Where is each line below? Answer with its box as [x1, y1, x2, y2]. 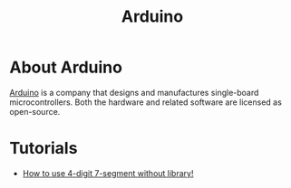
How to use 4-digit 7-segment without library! [22, 167, 194, 178]
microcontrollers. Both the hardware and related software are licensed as [9, 97, 283, 108]
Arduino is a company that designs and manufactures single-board [9, 87, 259, 98]
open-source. [9, 106, 61, 117]
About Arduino [9, 57, 122, 78]
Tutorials [9, 138, 78, 159]
